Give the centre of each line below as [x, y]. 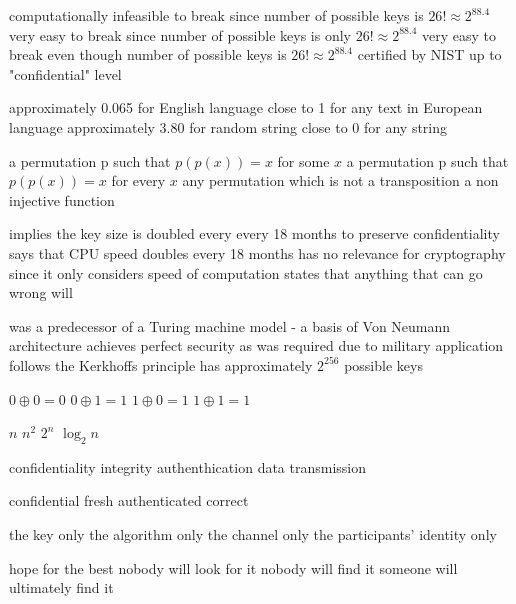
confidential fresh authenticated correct [129, 500]
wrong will [41, 292]
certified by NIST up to [429, 54]
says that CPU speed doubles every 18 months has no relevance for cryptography [257, 252]
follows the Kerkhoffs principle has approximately [161, 364]
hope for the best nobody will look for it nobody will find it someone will [233, 567]
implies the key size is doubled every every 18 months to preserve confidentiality [254, 233]
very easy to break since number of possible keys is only [180, 34]
